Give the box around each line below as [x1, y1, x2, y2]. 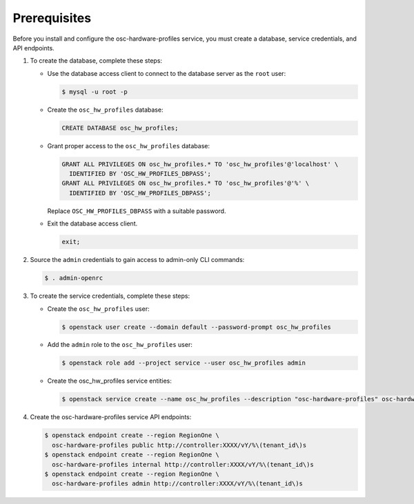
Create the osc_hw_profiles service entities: [47, 376, 172, 385]
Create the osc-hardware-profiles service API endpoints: [30, 413, 192, 421]
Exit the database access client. [47, 219, 138, 228]
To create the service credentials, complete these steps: [30, 292, 190, 300]
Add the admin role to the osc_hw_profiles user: [47, 341, 193, 349]
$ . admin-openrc [44, 274, 103, 282]
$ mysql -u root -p [61, 88, 128, 96]
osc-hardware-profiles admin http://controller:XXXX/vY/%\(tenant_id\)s [52, 480, 304, 487]
